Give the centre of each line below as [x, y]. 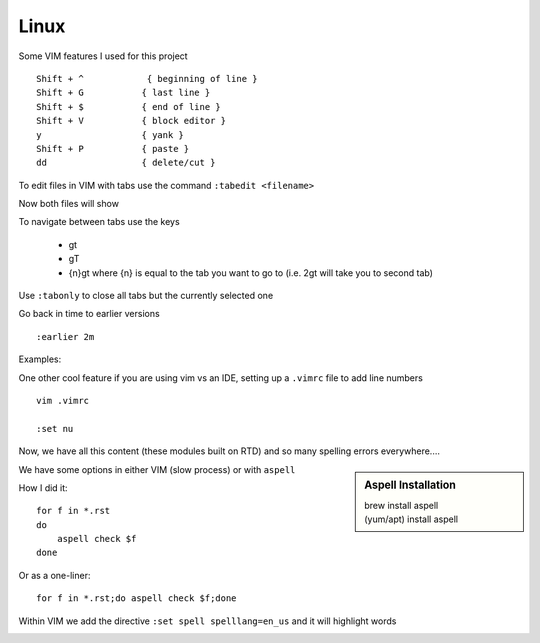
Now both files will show [69, 204]
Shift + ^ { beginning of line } [147, 78]
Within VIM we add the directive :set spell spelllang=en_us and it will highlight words [207, 621]
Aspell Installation [410, 485]
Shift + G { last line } [123, 93]
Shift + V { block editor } [131, 121]
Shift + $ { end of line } [129, 106]
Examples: [40, 359]
